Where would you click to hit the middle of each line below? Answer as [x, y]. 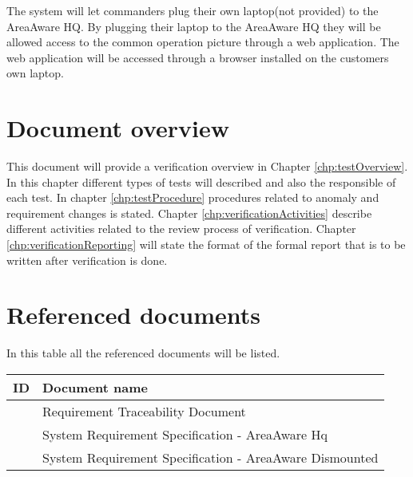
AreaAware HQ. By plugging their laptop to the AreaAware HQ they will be [194, 26]
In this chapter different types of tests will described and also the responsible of [201, 181]
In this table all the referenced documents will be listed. [143, 353]
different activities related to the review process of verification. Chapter [181, 229]
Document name [95, 387]
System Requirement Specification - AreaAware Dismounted [210, 457]
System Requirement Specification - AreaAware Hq [185, 434]
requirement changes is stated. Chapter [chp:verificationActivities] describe [189, 213]
